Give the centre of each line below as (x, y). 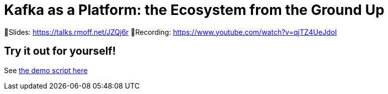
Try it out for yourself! (60, 51)
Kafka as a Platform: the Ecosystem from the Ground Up (194, 10)
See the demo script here (46, 70)
